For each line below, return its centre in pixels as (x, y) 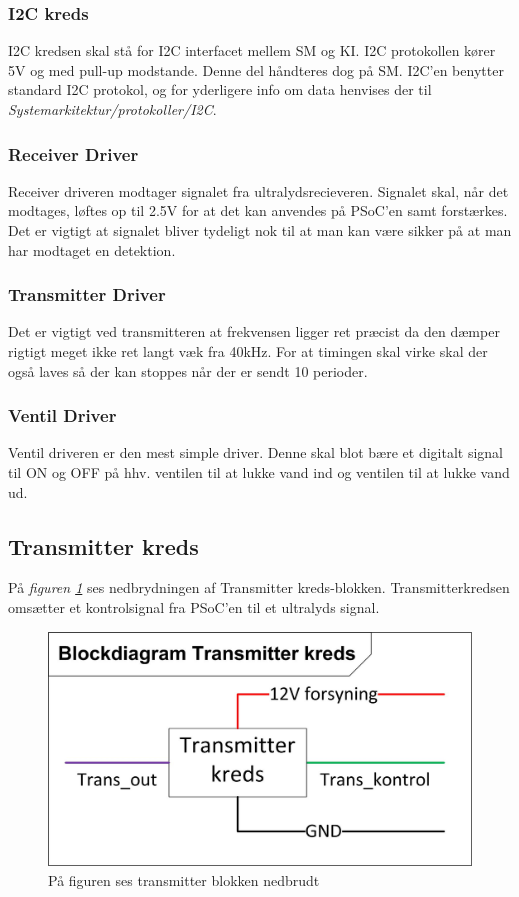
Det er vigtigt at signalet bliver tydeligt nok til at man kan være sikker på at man (260, 230)
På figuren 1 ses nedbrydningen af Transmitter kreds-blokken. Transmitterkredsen (259, 587)
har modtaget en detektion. (92, 249)
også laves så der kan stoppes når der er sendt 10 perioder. (188, 370)
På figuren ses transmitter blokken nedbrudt (184, 879)
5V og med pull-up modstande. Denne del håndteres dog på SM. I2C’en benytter (256, 69)
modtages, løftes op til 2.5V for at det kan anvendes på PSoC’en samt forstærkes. (258, 210)
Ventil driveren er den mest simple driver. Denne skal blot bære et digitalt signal (256, 452)
